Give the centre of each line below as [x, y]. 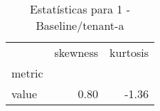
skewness [76, 52]
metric [27, 73]
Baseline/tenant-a [80, 25]
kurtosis [129, 52]
